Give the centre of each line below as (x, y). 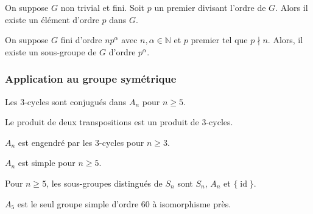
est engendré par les (55, 142)
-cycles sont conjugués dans (76, 101)
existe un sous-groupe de (51, 51)
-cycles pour (122, 142)
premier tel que (219, 40)
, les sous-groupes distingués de (104, 183)
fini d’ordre (81, 40)
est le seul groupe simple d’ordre (78, 203)
